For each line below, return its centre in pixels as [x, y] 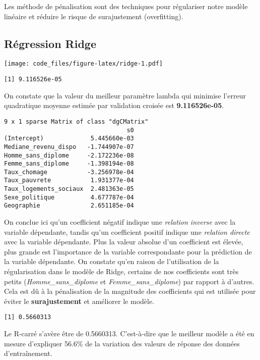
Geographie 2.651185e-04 [69, 206]
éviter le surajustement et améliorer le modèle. [79, 301]
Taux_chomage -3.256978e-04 [69, 172]
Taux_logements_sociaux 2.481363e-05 [69, 189]
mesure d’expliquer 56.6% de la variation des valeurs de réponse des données [122, 343]
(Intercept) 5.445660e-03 [69, 139]
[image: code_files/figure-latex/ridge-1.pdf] [83, 64]
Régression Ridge [50, 43]
